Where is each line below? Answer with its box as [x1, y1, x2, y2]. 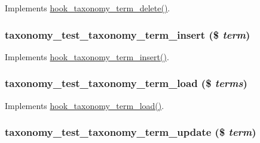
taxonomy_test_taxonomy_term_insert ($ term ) [5, 27, 250, 42]
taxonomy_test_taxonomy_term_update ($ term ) [5, 125, 256, 139]
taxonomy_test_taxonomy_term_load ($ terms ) [5, 76, 247, 91]
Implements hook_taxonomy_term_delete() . [5, 2, 170, 14]
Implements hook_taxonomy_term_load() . [5, 99, 164, 111]
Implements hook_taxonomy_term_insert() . [5, 50, 169, 63]
